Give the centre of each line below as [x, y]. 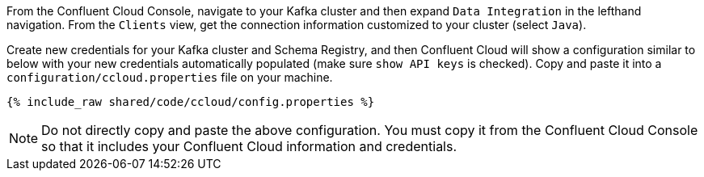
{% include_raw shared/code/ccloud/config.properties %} [191, 102]
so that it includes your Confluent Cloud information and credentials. [249, 146]
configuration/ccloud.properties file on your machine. [170, 77]
